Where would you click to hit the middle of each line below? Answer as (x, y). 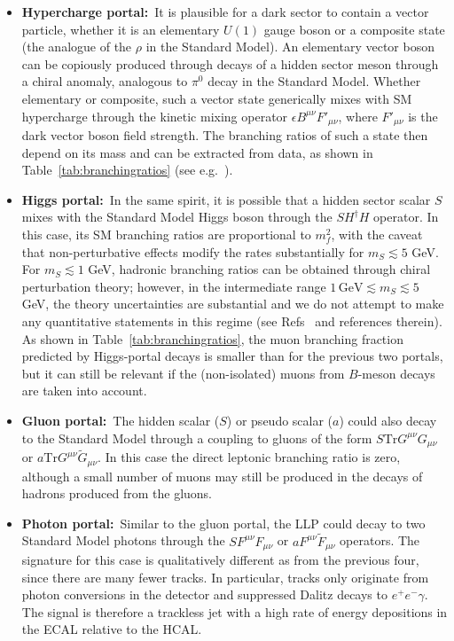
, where (358, 116)
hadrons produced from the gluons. (117, 493)
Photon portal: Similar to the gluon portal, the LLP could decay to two (223, 523)
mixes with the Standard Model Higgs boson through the (177, 217)
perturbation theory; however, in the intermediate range (174, 286)
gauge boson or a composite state (354, 29)
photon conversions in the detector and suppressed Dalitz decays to (204, 594)
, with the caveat (377, 234)
